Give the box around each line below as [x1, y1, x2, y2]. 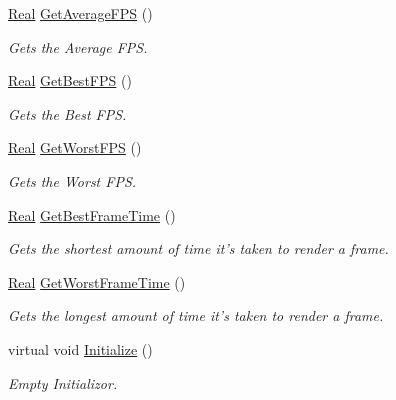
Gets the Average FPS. [8, 36, 148, 57]
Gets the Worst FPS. [8, 170, 137, 191]
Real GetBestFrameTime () [8, 204, 176, 225]
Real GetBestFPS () [8, 70, 132, 91]
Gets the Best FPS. [8, 103, 127, 124]
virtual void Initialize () [8, 338, 153, 359]
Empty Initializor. [8, 372, 118, 393]
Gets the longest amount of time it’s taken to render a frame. [8, 305, 384, 326]
